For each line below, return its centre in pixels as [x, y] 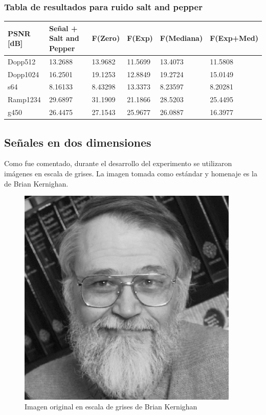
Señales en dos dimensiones [78, 142]
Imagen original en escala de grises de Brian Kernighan [111, 407]
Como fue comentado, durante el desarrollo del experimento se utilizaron [118, 163]
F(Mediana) [181, 38]
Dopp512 [22, 61]
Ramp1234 [24, 99]
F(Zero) [106, 38]
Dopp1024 [24, 74]
